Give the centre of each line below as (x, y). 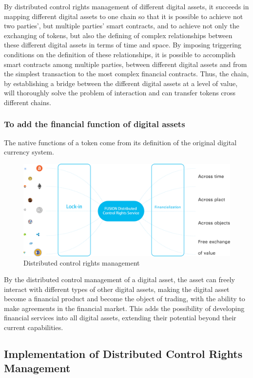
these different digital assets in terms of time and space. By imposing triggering (123, 45)
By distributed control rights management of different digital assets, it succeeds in (126, 6)
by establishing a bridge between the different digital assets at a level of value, (121, 83)
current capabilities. (34, 327)
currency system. (29, 152)
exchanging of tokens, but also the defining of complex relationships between (118, 35)
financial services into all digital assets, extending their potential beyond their (120, 318)
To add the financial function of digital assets (95, 124)
